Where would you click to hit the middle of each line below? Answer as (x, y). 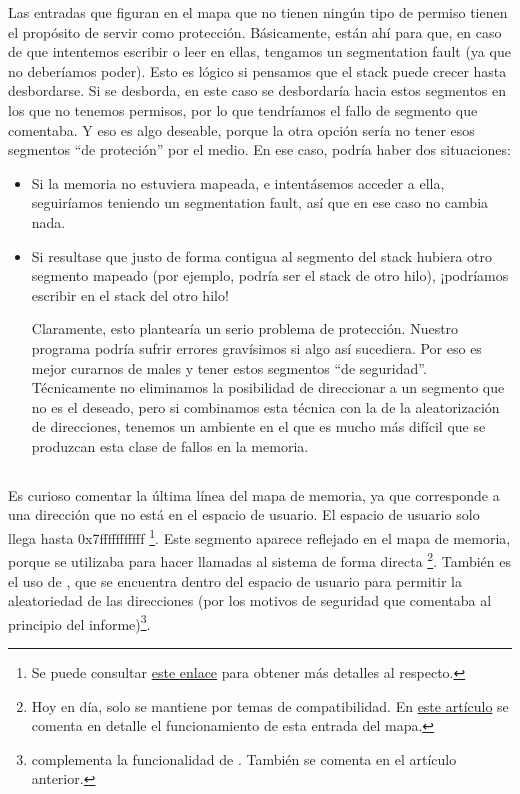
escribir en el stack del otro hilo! (130, 294)
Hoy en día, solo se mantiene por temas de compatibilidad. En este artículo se (270, 705)
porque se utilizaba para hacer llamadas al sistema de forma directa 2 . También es (259, 559)
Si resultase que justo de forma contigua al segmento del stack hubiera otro (261, 255)
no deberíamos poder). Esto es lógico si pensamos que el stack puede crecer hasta (257, 70)
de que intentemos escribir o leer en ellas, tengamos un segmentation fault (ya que (259, 51)
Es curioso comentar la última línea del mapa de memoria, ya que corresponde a (254, 494)
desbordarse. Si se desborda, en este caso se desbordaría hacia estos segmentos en (257, 90)
